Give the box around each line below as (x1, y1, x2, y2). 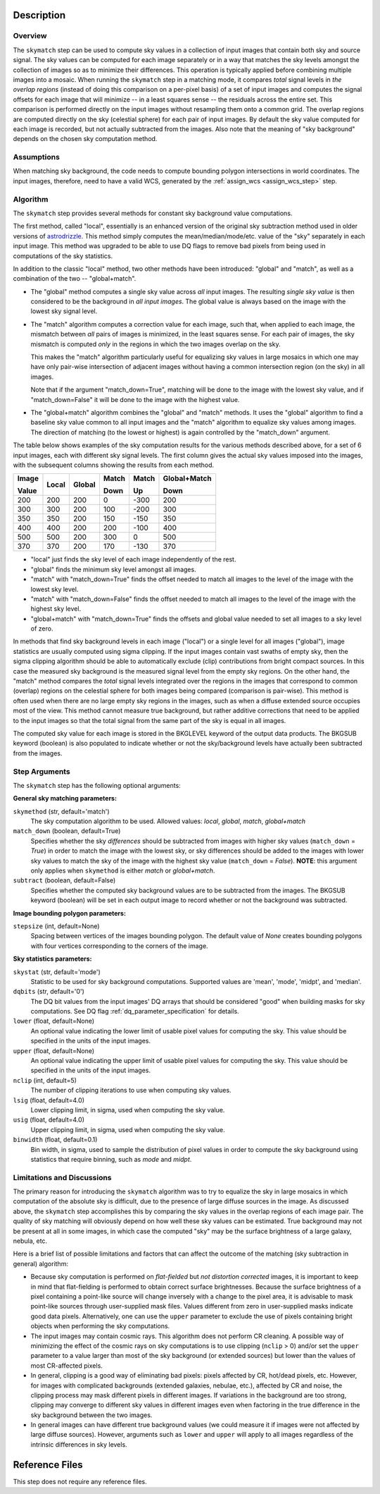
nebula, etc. (13, 1237, 48, 1245)
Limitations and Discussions (13, 1172, 112, 1182)
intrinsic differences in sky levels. (30, 1440, 127, 1449)
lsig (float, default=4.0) (13, 1095, 84, 1104)
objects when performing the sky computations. (30, 1322, 170, 1330)
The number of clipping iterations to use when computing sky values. (30, 1086, 232, 1095)
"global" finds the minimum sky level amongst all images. (30, 565, 196, 573)
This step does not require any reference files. (13, 1477, 147, 1486)
